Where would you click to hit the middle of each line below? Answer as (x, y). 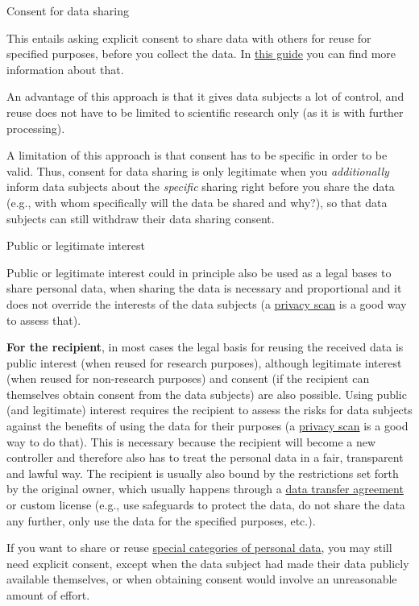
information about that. (65, 69)
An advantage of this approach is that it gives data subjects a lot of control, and (205, 96)
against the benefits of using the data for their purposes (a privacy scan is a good (207, 426)
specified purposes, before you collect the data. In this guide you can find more (201, 54)
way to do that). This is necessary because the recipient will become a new (191, 441)
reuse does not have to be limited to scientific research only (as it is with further (205, 112)
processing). (36, 128)
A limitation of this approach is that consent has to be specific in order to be (197, 155)
